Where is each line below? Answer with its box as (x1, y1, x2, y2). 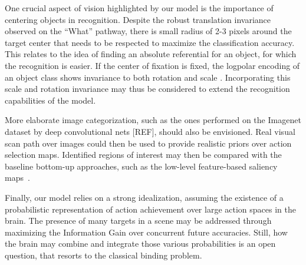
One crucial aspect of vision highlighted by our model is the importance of (5, 2, 274, 14)
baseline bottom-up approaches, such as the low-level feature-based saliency (5, 160, 278, 172)
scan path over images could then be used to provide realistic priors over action (5, 137, 292, 149)
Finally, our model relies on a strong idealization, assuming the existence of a (5, 191, 284, 203)
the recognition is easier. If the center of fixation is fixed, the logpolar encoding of (5, 59, 300, 71)
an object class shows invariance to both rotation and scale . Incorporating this (5, 71, 291, 83)
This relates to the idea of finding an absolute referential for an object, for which (5, 48, 297, 60)
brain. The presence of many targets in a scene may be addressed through (5, 214, 272, 227)
